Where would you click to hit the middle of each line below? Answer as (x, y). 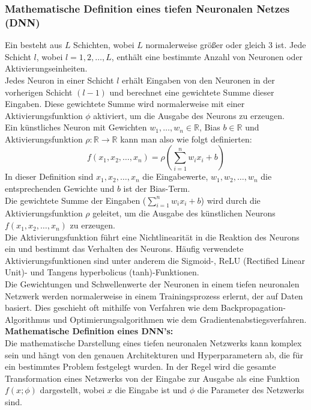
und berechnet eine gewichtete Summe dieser (192, 92)
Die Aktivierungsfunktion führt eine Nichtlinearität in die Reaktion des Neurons (152, 237)
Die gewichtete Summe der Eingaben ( (76, 200)
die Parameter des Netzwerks (251, 390)
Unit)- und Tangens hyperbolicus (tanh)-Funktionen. (102, 272)
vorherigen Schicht (39, 92)
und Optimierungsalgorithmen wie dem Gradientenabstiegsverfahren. (180, 319)
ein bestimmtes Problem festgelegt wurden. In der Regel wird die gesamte (140, 366)
